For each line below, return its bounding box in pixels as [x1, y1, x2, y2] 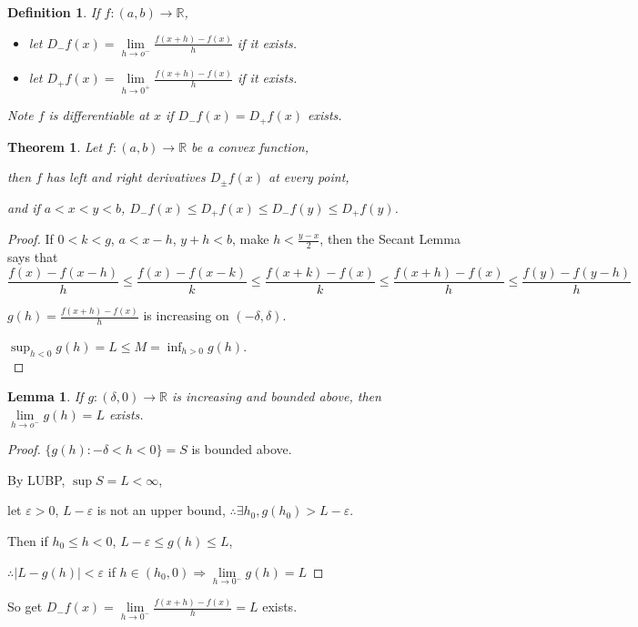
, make [232, 229, 269, 248]
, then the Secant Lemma [319, 229, 461, 248]
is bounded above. [191, 440, 292, 459]
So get [7, 597, 43, 616]
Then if [7, 531, 48, 550]
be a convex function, [191, 137, 309, 156]
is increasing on [143, 306, 229, 325]
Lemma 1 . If [7, 387, 84, 406]
